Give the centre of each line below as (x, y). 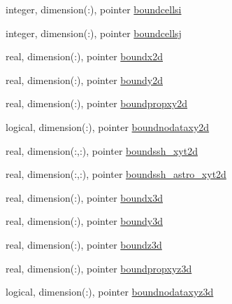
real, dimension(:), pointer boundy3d (85, 221)
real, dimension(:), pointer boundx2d (85, 56)
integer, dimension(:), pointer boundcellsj (94, 33)
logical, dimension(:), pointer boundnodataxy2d (108, 126)
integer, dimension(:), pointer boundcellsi (94, 9)
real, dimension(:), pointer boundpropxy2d (97, 103)
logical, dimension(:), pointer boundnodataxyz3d (110, 292)
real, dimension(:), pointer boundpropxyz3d (99, 268)
